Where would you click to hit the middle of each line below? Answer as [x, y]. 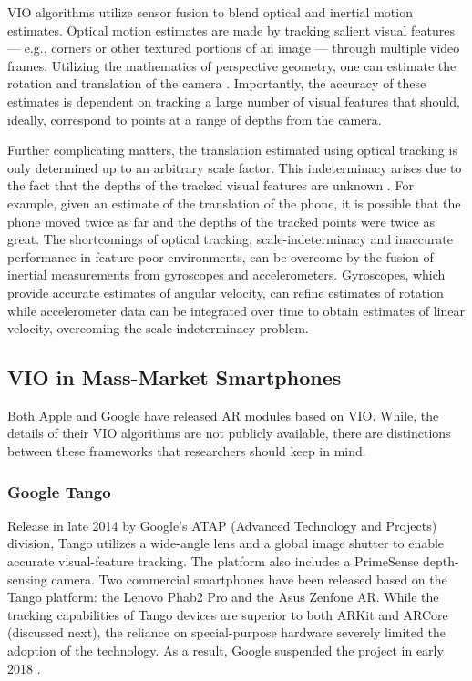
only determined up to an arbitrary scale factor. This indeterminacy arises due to [235, 167]
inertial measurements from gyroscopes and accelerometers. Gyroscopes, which [226, 274]
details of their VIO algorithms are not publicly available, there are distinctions [229, 433]
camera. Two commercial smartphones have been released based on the [249, 579]
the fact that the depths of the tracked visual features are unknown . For [210, 185]
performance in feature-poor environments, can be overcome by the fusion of [221, 256]
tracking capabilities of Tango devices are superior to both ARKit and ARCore [228, 614]
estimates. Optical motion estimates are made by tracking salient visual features [231, 30]
